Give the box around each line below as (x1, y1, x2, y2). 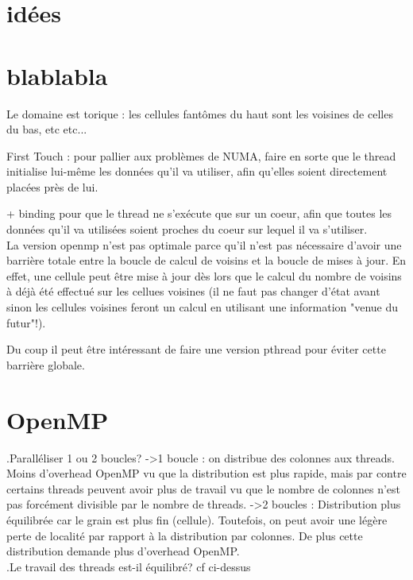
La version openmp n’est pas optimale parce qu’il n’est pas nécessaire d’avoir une (6, 236, 402, 253)
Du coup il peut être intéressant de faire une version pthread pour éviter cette (6, 341, 386, 358)
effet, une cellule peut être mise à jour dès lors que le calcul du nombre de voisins (6, 267, 402, 284)
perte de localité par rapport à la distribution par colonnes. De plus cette (6, 527, 363, 543)
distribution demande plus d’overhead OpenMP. (6, 543, 240, 559)
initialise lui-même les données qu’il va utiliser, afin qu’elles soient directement (6, 163, 388, 180)
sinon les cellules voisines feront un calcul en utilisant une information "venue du (6, 299, 399, 315)
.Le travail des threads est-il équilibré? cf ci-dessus (6, 558, 251, 574)
